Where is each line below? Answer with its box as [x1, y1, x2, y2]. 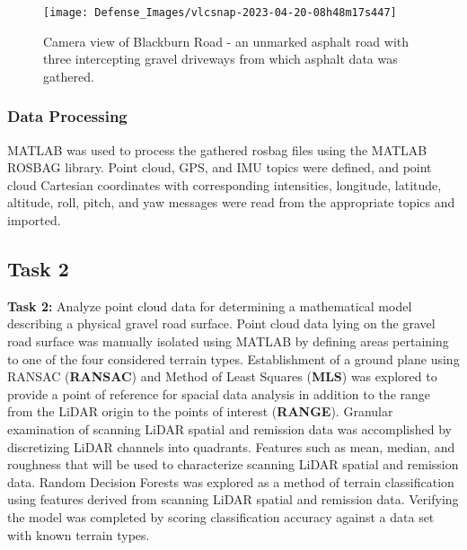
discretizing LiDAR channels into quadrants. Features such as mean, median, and [7, 437, 455, 456]
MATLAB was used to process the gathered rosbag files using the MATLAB [7, 140, 427, 159]
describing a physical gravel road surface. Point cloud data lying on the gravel [7, 314, 436, 333]
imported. [7, 211, 61, 230]
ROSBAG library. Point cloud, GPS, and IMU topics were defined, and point [7, 158, 432, 177]
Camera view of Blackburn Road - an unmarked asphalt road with [43, 31, 410, 50]
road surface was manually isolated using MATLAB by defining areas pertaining [7, 332, 449, 351]
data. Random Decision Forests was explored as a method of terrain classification [7, 472, 454, 491]
